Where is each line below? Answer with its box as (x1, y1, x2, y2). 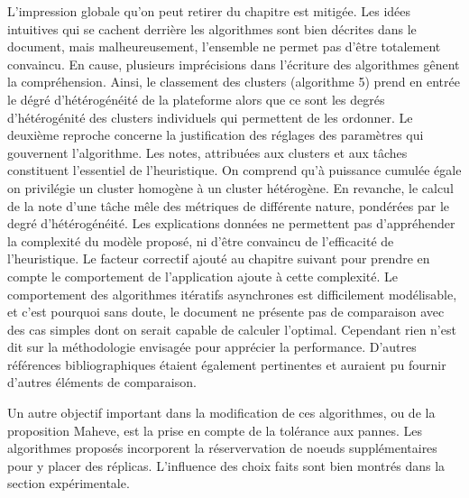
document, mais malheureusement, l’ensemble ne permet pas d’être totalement (7, 37, 441, 56)
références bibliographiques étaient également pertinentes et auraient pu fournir (7, 355, 446, 373)
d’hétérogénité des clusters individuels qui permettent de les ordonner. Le (7, 107, 413, 126)
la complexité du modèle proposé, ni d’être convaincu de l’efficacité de (7, 231, 394, 250)
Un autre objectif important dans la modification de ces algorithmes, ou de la (7, 403, 436, 422)
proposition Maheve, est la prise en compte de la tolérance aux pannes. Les (7, 420, 422, 439)
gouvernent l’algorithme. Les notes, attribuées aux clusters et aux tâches (7, 143, 408, 161)
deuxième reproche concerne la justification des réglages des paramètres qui (7, 125, 424, 144)
